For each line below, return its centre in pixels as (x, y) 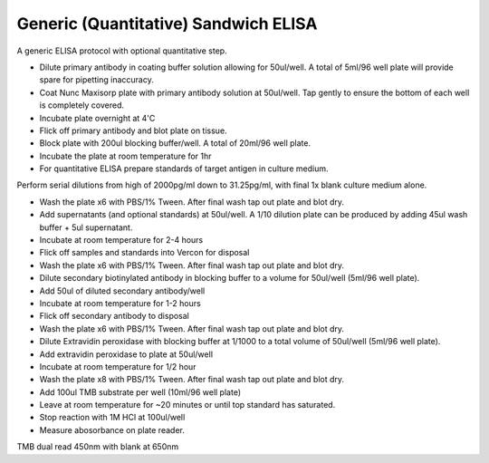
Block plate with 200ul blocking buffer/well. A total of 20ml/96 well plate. (175, 143)
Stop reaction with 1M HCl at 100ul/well (112, 418)
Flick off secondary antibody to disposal (115, 316)
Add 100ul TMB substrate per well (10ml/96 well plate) (140, 392)
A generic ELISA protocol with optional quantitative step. (122, 51)
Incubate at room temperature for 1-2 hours (120, 303)
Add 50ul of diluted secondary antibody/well (122, 291)
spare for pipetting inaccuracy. (96, 80)
